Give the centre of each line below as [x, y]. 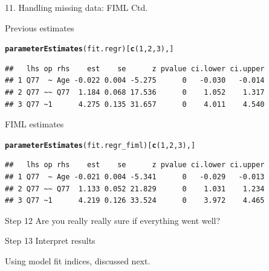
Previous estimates [40, 27]
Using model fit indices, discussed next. [78, 261]
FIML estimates [34, 124]
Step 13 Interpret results [50, 241]
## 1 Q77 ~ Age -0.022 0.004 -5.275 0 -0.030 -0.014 [135, 81]
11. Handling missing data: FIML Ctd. [76, 7]
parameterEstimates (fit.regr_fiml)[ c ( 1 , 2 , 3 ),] [100, 145]
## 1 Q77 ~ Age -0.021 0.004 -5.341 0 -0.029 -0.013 [135, 177]
